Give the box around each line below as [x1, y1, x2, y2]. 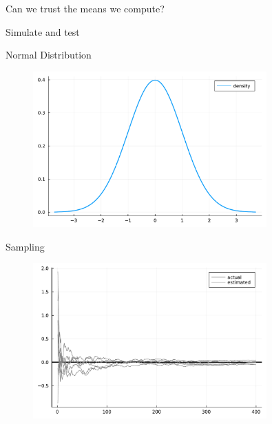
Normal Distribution [6, 47, 92, 62]
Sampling [6, 239, 45, 253]
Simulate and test [6, 24, 80, 39]
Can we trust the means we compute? [6, 1, 165, 15]
